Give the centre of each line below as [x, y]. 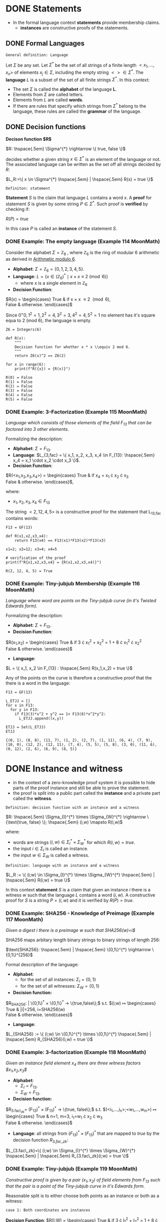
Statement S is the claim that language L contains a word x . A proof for [79, 198]
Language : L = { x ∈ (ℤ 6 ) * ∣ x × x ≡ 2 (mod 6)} [60, 276]
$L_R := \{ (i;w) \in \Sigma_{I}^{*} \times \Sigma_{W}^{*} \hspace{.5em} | [80, 874]
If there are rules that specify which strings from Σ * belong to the [79, 105]
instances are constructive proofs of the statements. [74, 27]
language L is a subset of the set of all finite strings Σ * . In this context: [78, 79]
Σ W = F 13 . [30, 1093]
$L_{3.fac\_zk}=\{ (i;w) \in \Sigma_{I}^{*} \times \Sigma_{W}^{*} [71, 1151]
